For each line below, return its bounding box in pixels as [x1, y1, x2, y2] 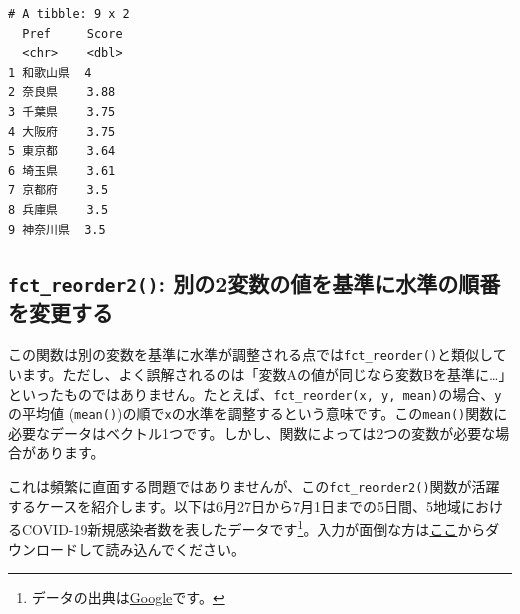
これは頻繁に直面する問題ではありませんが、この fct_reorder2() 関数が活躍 [8, 476, 500, 497]
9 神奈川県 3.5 [8, 222, 106, 237]
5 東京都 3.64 [8, 144, 116, 159]
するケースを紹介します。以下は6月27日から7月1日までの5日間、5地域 [8, 495, 461, 516]
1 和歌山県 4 [8, 65, 92, 80]
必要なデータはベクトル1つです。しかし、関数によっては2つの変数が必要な [8, 422, 496, 443]
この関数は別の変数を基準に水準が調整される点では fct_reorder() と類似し [8, 344, 493, 365]
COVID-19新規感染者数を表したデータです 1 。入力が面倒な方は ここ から [21, 516, 486, 539]
